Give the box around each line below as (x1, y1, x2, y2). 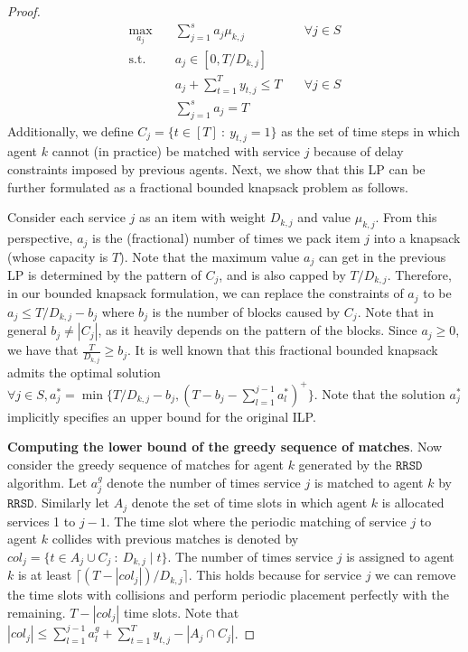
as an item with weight (138, 208, 267, 227)
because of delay (314, 142, 404, 161)
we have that (7, 340, 79, 359)
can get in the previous (318, 247, 446, 265)
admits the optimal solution (7, 362, 161, 381)
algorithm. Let (7, 472, 88, 491)
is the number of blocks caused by (152, 302, 341, 321)
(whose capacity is (7, 247, 108, 265)
